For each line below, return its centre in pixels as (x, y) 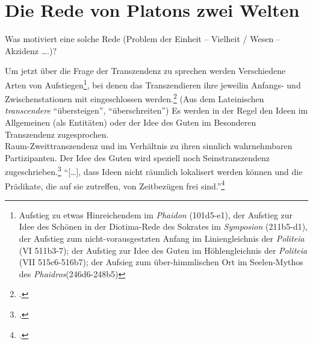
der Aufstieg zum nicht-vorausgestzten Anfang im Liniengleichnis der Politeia (162, 238)
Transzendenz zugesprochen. (57, 134)
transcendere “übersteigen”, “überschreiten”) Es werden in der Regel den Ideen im (156, 110)
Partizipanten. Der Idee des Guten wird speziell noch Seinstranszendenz (138, 157)
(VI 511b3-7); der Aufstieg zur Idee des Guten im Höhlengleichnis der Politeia (163, 250)
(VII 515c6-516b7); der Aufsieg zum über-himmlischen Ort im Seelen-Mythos (161, 262)
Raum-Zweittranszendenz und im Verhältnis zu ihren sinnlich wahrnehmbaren (149, 146)
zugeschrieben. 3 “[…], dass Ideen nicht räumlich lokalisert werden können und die (154, 171)
